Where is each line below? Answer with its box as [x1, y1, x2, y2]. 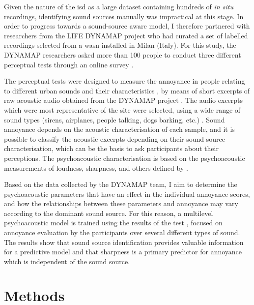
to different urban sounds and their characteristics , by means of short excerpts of [4, 85, 250, 95]
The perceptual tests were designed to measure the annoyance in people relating [4, 76, 245, 86]
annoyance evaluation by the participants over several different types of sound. [4, 227, 240, 238]
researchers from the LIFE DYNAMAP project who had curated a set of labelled [4, 30, 248, 40]
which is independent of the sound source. [4, 256, 130, 266]
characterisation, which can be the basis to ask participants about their [4, 143, 219, 153]
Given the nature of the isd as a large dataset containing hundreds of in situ [4, 1, 233, 11]
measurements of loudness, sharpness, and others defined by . [4, 162, 188, 173]
